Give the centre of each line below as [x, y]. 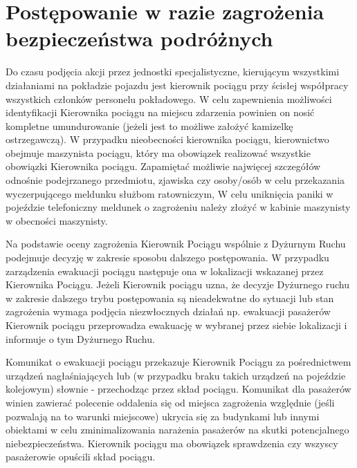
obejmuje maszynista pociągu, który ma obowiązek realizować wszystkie [158, 152]
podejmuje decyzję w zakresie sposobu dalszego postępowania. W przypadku [167, 258]
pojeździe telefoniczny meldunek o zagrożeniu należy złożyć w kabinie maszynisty [178, 207]
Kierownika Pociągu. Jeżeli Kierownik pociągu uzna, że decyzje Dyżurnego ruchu [177, 284]
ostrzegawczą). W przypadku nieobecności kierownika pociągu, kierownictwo [167, 139]
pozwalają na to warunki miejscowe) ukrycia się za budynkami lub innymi [163, 416]
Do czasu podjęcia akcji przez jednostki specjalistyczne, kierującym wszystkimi [173, 72]
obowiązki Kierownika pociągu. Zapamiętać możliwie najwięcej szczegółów [163, 166]
